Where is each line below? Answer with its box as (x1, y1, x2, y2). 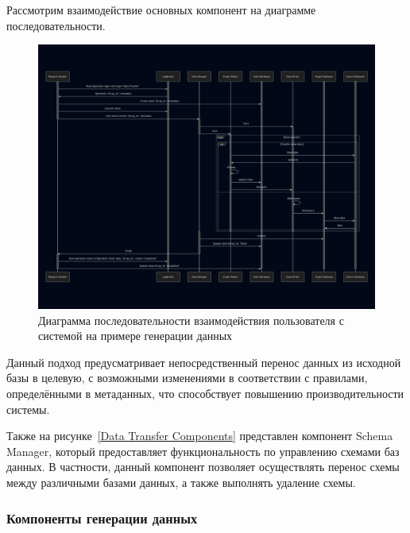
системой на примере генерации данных (38, 327, 233, 344)
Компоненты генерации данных (6, 508, 198, 527)
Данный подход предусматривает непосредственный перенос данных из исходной (6, 353, 401, 370)
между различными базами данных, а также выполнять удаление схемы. (6, 474, 356, 491)
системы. (6, 400, 50, 417)
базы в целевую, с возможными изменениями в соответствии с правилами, (6, 369, 368, 386)
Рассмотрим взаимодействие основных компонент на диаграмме (6, 2, 316, 17)
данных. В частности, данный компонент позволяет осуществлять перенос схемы (6, 458, 400, 475)
